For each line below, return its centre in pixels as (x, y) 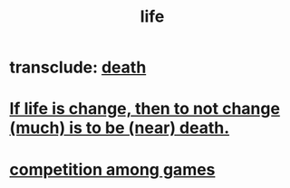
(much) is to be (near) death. (120, 128)
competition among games (112, 169)
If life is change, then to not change (145, 109)
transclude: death (78, 67)
